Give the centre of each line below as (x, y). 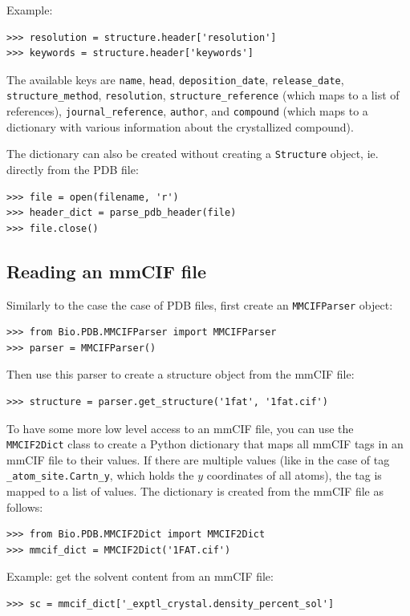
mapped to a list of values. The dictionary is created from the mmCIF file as (195, 491)
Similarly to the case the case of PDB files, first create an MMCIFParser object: (200, 304)
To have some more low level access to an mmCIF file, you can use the (180, 428)
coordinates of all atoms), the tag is (294, 475)
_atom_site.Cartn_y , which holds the (100, 475)
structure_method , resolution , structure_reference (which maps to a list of (203, 95)
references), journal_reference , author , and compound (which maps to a (187, 111)
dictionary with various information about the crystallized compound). (180, 126)
